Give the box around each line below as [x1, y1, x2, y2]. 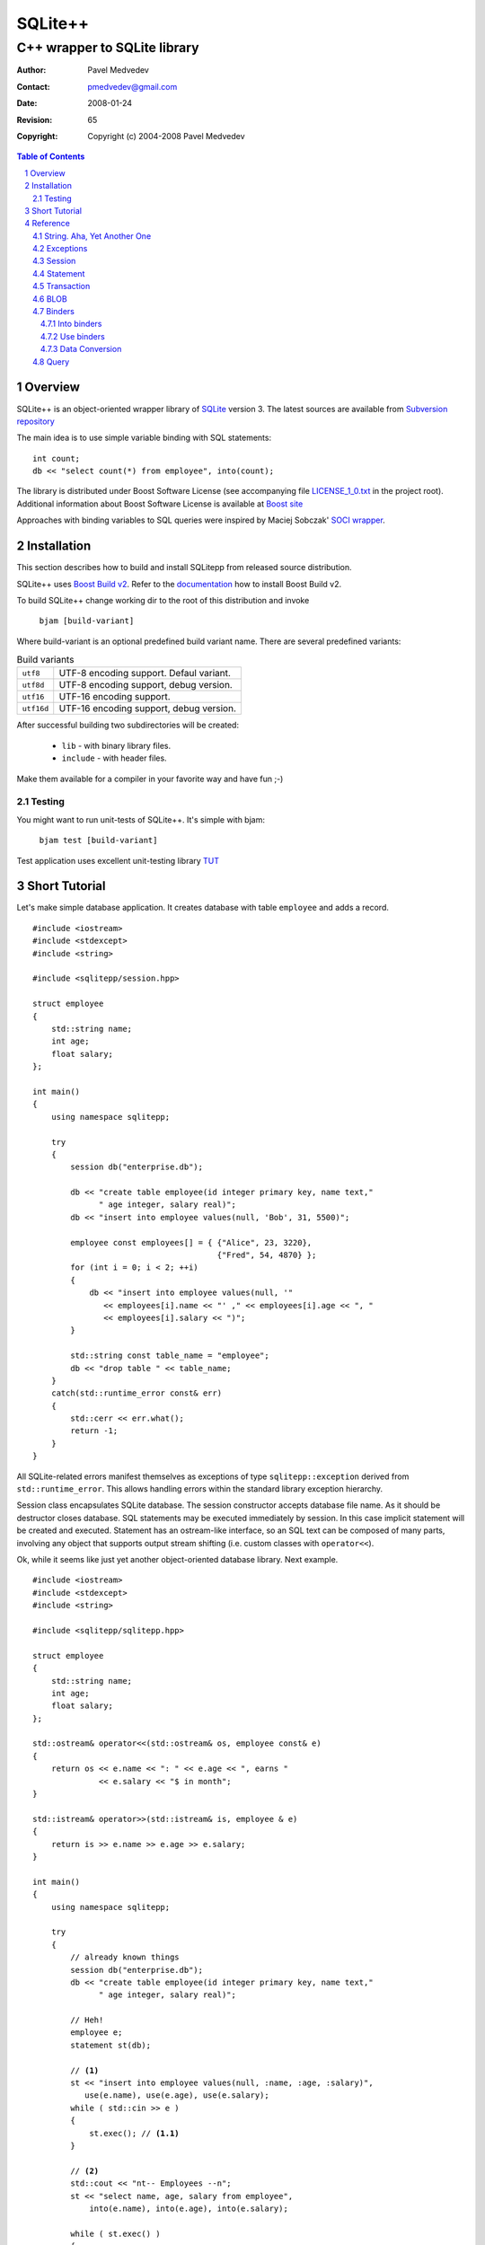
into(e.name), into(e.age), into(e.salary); [89, 2203, 289, 2214]
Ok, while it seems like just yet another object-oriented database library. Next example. [16, 1554, 339, 1564]
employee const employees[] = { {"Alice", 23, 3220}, [70, 1237, 313, 1247]
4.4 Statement [32, 268, 85, 278]
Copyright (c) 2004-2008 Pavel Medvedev [87, 130, 246, 141]
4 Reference [24, 218, 71, 229]
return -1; [70, 1426, 119, 1436]
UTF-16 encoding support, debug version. [58, 702, 237, 715]
